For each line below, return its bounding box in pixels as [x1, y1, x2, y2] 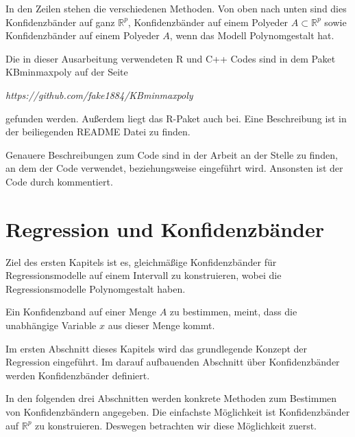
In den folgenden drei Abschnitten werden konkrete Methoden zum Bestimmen [5, 391, 337, 405]
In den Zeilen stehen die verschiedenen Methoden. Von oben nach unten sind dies [5, 1, 347, 15]
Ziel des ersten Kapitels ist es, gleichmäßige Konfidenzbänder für [5, 254, 277, 269]
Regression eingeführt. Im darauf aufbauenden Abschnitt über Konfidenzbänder [5, 355, 340, 369]
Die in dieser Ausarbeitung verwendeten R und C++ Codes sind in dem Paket [5, 51, 336, 65]
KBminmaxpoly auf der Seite [5, 65, 128, 79]
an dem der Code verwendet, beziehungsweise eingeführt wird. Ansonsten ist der [5, 161, 343, 175]
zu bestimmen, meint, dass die [169, 304, 297, 319]
